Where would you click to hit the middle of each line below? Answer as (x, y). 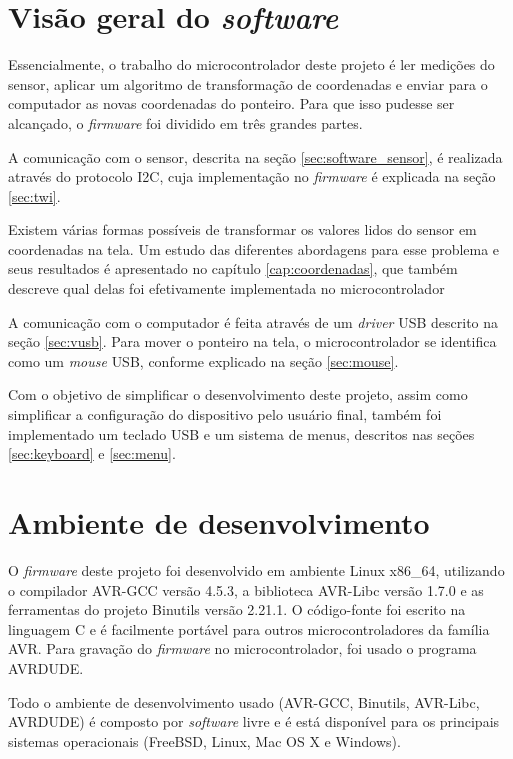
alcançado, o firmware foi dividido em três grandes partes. (185, 122)
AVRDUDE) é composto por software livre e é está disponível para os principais (254, 721)
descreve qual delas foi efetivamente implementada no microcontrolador (226, 288)
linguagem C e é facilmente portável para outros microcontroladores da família (249, 628)
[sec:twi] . (34, 195)
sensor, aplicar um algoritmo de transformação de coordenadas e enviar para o (248, 83)
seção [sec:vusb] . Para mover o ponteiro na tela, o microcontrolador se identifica (252, 341)
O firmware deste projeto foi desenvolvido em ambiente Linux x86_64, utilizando (256, 569)
